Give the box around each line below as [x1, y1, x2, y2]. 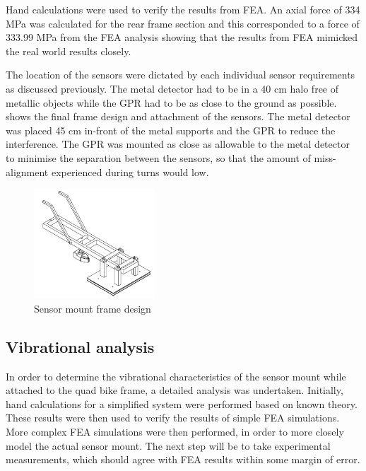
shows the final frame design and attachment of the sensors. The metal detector [6, 109, 350, 124]
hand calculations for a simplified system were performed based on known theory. [6, 396, 358, 411]
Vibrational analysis [6, 335, 155, 357]
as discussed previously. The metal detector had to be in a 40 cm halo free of [6, 81, 339, 95]
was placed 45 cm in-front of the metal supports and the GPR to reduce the [6, 122, 336, 137]
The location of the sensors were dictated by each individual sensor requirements [6, 67, 355, 82]
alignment [6, 164, 49, 179]
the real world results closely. [6, 43, 131, 58]
